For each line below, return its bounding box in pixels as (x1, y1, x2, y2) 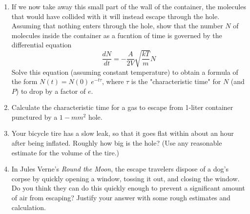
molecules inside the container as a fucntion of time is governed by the (11, 30, 222, 40)
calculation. (11, 202, 46, 212)
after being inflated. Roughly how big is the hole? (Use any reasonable (11, 138, 222, 148)
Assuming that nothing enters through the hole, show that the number (11, 21, 223, 31)
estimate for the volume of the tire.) (11, 147, 120, 157)
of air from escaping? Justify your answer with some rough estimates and (11, 193, 230, 203)
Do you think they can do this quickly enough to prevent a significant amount (11, 183, 245, 193)
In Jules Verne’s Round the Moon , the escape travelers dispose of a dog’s (11, 164, 229, 174)
